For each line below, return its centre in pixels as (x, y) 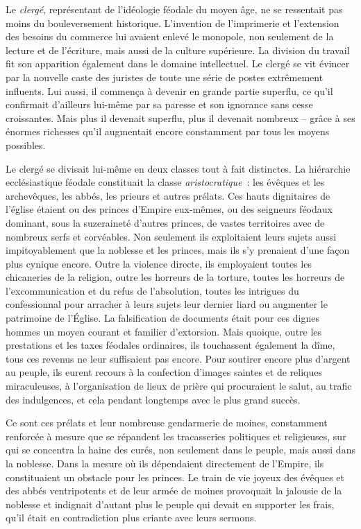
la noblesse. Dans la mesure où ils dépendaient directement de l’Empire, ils (165, 463)
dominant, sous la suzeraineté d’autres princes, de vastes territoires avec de (165, 222)
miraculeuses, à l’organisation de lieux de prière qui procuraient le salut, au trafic (179, 386)
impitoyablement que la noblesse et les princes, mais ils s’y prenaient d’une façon (178, 250)
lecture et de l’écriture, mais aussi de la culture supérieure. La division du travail (178, 50)
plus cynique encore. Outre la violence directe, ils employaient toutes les (159, 263)
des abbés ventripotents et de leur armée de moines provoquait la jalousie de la (174, 491)
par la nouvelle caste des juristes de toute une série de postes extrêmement (165, 77)
